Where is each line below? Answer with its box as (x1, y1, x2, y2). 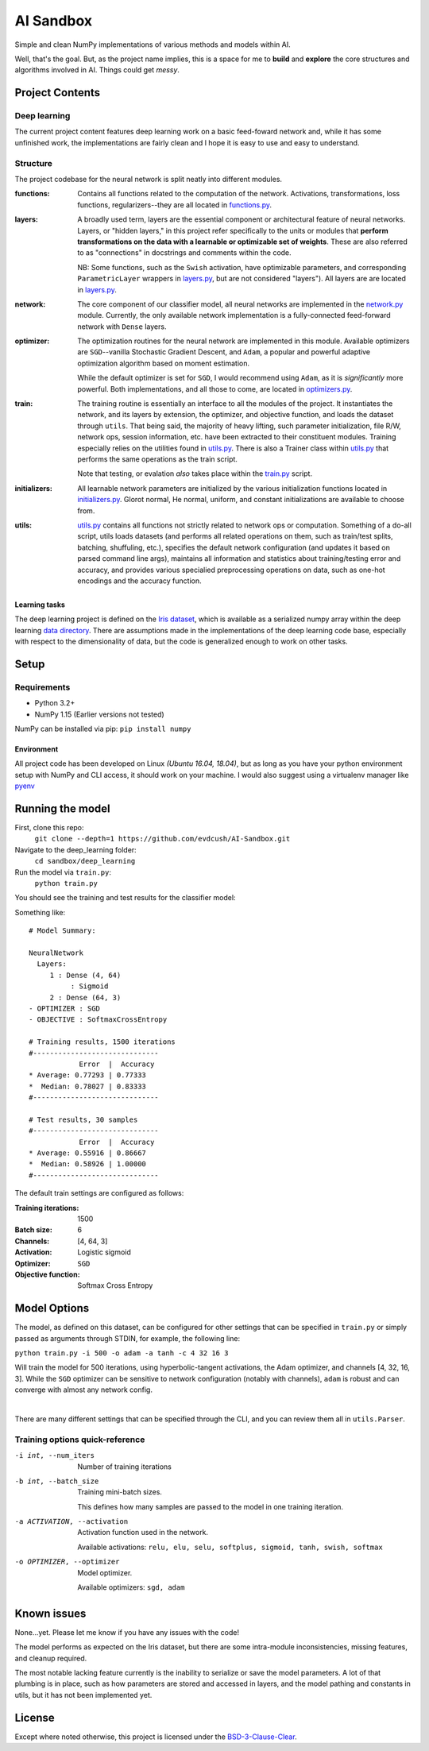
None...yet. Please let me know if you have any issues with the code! (14, 1627, 240, 1637)
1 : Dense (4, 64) (49, 970, 122, 980)
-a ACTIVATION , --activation (14, 1517, 129, 1526)
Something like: (14, 907, 66, 917)
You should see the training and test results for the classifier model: (14, 893, 236, 903)
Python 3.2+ (34, 698, 75, 708)
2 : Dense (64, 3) (49, 993, 122, 1002)
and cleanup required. (14, 1653, 87, 1663)
